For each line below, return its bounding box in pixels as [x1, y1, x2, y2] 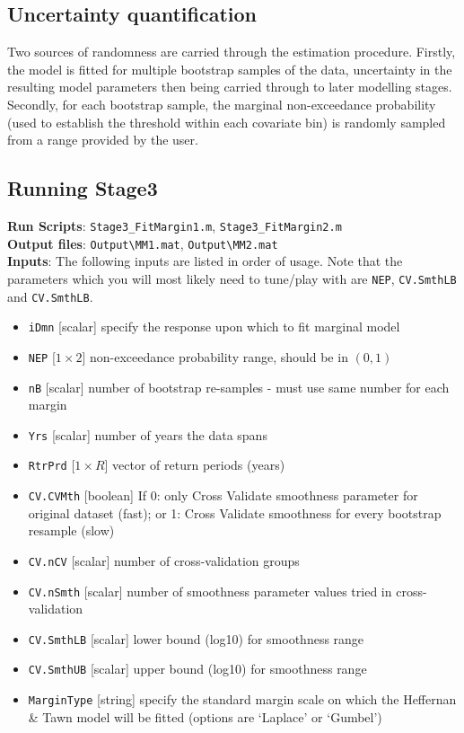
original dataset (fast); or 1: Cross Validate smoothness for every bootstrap [28, 503, 442, 522]
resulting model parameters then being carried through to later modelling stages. [7, 77, 452, 96]
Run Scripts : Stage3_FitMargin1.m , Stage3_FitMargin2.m [7, 216, 342, 234]
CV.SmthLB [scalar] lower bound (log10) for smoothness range [28, 629, 364, 648]
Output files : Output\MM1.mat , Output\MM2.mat [7, 234, 278, 252]
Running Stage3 [7, 174, 158, 202]
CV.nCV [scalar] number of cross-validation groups [28, 551, 300, 570]
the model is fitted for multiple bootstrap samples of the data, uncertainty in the [7, 59, 452, 78]
